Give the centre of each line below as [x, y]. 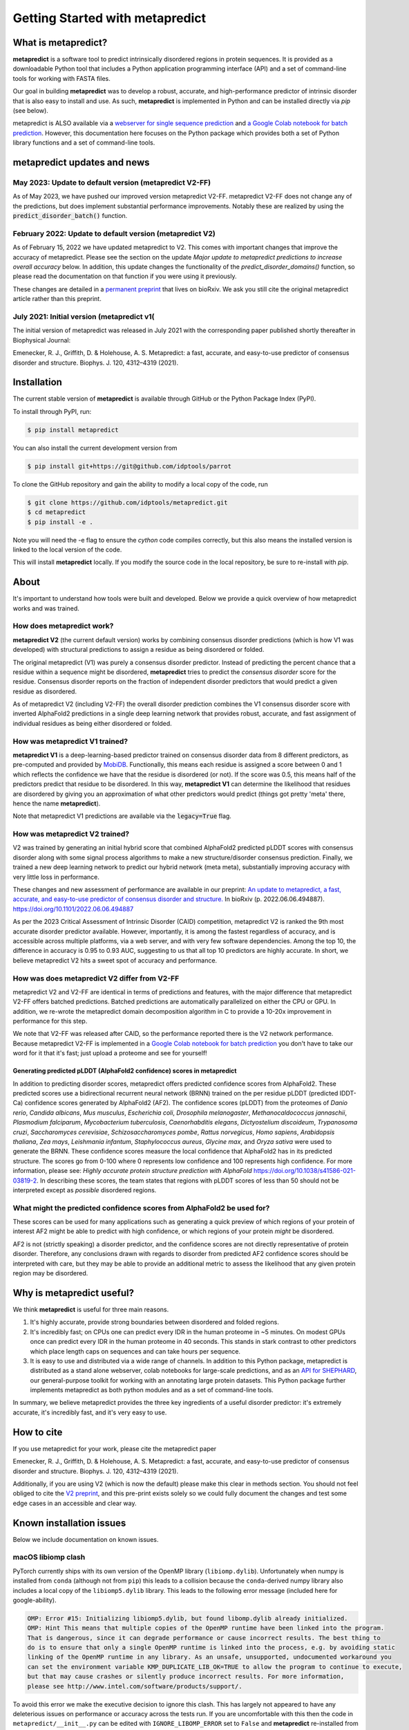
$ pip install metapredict [73, 430]
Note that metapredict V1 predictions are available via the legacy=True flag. [122, 816]
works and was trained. [46, 608]
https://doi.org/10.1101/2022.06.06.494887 [73, 909]
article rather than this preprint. [57, 299]
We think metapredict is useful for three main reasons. [91, 1309]
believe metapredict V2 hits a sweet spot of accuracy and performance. [115, 960]
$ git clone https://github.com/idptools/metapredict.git [127, 502]
